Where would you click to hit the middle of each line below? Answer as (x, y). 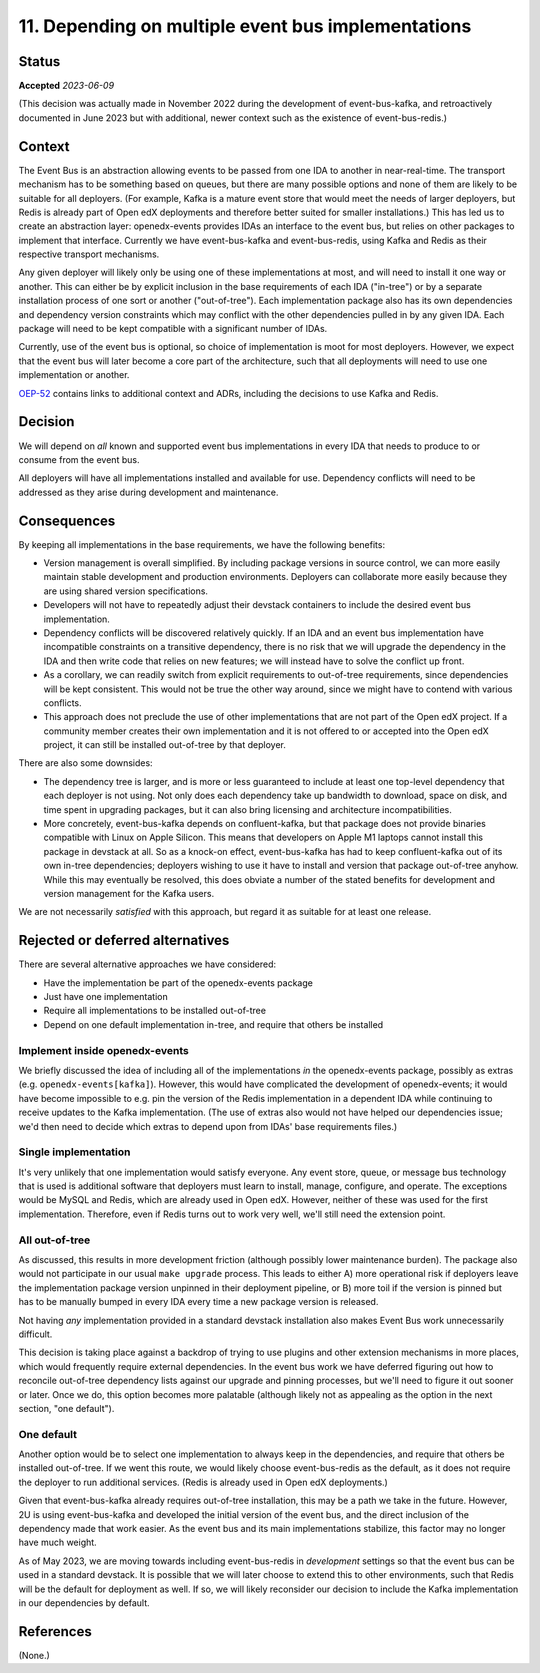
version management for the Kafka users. (129, 893)
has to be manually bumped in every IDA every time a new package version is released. (198, 1302)
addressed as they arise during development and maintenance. (148, 492)
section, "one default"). (66, 1408)
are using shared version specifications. (126, 591)
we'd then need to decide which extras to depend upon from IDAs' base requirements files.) (208, 1126)
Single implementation (74, 1152)
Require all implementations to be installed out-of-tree (155, 1011)
